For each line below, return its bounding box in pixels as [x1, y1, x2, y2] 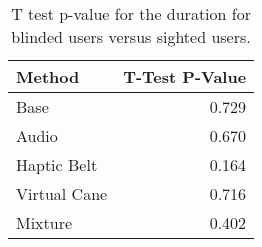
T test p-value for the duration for [11, 2, 251, 25]
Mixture [16, 211, 73, 234]
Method [16, 65, 80, 88]
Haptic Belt [16, 153, 98, 176]
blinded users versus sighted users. [11, 25, 251, 48]
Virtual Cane [16, 182, 108, 205]
